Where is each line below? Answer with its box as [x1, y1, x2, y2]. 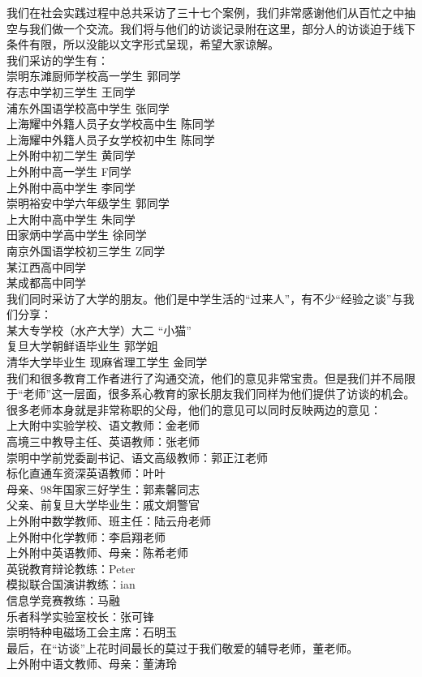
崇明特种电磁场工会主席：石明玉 [6, 623, 177, 641]
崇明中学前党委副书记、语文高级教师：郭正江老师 [6, 448, 268, 465]
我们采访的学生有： [6, 51, 109, 68]
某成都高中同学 [6, 274, 86, 291]
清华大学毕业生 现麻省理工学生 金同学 [6, 353, 208, 371]
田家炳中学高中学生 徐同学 [6, 226, 147, 243]
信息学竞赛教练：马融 [6, 591, 120, 608]
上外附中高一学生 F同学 [6, 162, 131, 179]
